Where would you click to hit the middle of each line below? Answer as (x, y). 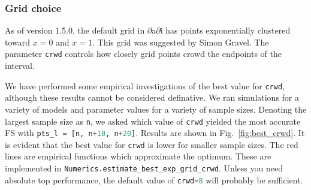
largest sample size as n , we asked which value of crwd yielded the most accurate (153, 121)
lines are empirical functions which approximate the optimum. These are (138, 156)
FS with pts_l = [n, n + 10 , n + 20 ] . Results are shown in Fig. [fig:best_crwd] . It (155, 133)
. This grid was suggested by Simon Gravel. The (180, 42)
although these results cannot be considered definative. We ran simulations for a (152, 97)
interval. (20, 66)
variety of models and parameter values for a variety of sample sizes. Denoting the (156, 109)
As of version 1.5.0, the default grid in (75, 30)
